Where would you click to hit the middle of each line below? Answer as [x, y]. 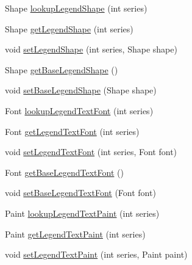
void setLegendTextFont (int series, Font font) [91, 152]
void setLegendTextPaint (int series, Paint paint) [96, 254]
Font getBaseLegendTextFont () [64, 172]
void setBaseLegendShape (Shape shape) [81, 90]
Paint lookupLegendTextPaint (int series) [82, 213]
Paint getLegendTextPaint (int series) [75, 234]
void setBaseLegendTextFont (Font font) [80, 193]
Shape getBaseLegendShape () [62, 69]
